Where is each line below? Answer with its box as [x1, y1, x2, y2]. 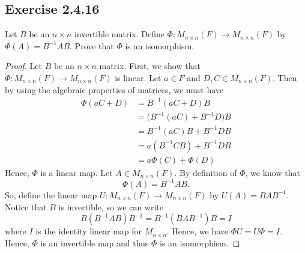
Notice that [5, 200, 47, 213]
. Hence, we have [166, 225, 229, 237]
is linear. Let [115, 71, 162, 84]
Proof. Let [5, 59, 42, 72]
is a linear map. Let [40, 166, 113, 178]
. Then [273, 71, 297, 84]
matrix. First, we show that [99, 59, 201, 72]
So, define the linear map [5, 188, 97, 201]
